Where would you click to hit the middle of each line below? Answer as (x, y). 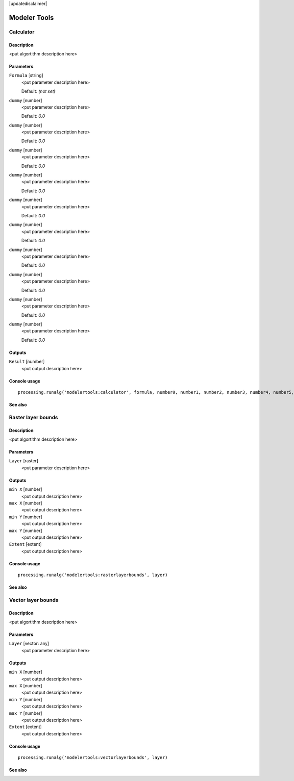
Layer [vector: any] (29, 643)
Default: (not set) (38, 91)
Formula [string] (26, 76)
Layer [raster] (24, 461)
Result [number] (27, 362)
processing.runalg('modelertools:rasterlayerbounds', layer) (93, 575)
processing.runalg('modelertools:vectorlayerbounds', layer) (93, 758)
